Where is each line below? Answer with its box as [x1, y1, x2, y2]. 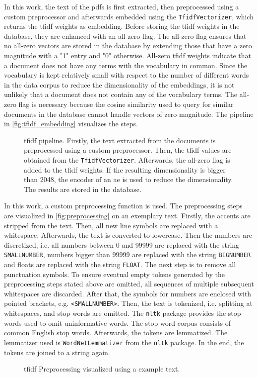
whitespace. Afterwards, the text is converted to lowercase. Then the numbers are [4, 230, 252, 240]
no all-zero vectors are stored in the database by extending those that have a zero [4, 40, 252, 51]
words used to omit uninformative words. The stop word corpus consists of [4, 317, 231, 328]
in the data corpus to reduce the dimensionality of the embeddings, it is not [4, 79, 235, 90]
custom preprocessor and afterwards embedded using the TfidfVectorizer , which [4, 11, 254, 21]
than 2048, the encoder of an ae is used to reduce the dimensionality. [24, 174, 233, 185]
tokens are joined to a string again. [4, 347, 110, 357]
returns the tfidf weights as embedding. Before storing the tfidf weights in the [4, 21, 240, 31]
